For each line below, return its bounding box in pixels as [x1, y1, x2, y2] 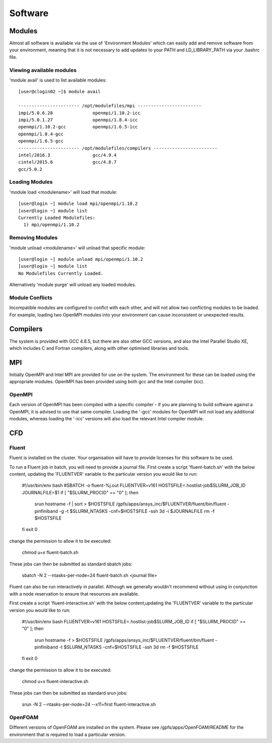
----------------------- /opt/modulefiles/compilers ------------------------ [18, 145, 218, 151]
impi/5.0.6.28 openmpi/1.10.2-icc [18, 110, 141, 116]
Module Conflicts [9, 294, 53, 301]
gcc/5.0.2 [18, 166, 42, 172]
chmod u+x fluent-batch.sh [22, 549, 79, 556]
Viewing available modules [9, 66, 77, 73]
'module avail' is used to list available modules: [9, 77, 107, 83]
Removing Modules [9, 234, 58, 241]
